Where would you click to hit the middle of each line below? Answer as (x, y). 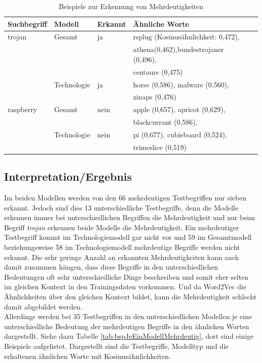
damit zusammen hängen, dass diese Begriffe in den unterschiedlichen (111, 267)
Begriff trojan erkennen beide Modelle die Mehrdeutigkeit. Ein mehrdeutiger (122, 227)
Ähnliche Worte (161, 23)
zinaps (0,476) (155, 97)
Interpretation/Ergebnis (68, 176)
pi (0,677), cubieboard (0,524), (180, 134)
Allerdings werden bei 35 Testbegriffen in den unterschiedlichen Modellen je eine (128, 316)
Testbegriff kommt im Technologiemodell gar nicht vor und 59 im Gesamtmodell (128, 237)
